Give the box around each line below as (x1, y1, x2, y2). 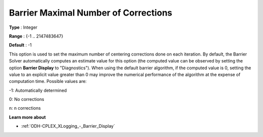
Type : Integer (9, 24, 38, 30)
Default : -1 (9, 42, 32, 48)
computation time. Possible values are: (9, 78, 87, 84)
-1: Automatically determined (9, 87, 67, 93)
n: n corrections (9, 105, 41, 111)
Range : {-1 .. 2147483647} (9, 33, 63, 39)
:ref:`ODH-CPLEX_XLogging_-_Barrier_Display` (21, 123, 115, 129)
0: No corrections (9, 97, 44, 102)
